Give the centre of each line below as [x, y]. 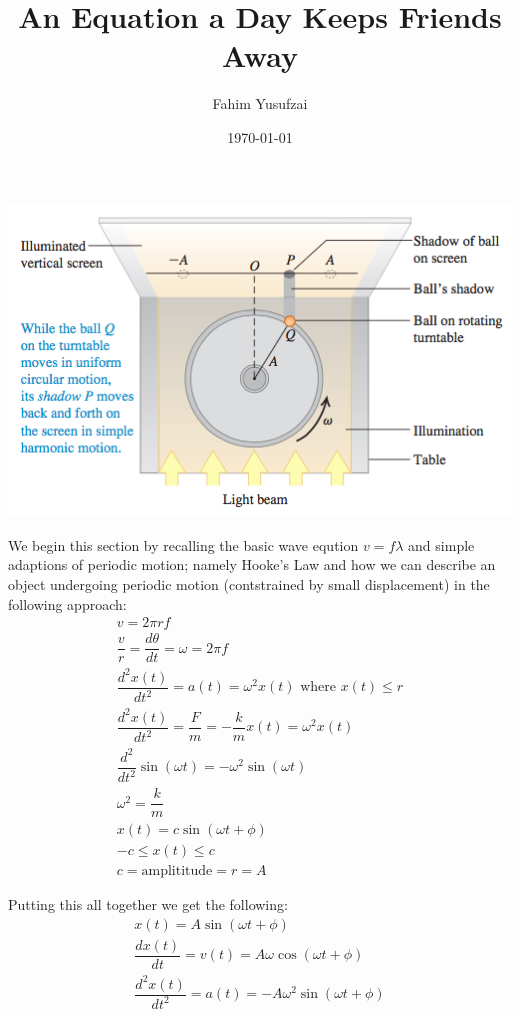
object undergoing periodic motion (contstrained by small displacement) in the [249, 584]
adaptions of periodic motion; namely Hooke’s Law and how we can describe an [252, 564]
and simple [441, 544]
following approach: [67, 603]
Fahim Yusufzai [260, 103]
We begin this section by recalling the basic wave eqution [183, 544]
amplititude [177, 871]
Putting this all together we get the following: [148, 904]
